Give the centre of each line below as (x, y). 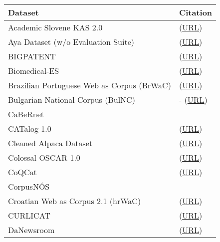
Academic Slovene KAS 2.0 (55, 27)
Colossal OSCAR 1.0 (44, 157)
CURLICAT (29, 215)
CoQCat (22, 172)
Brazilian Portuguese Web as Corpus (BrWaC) (90, 85)
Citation (196, 12)
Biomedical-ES (34, 71)
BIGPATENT (32, 56)
